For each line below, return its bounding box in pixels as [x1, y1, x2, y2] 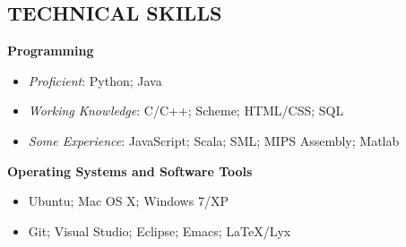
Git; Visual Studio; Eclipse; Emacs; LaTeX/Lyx [28, 221, 291, 240]
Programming [7, 41, 94, 60]
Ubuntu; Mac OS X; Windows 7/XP [28, 192, 229, 210]
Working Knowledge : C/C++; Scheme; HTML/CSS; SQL [28, 101, 344, 120]
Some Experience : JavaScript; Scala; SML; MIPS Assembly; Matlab [28, 131, 400, 149]
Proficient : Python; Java [28, 71, 162, 89]
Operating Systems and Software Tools [7, 161, 253, 180]
